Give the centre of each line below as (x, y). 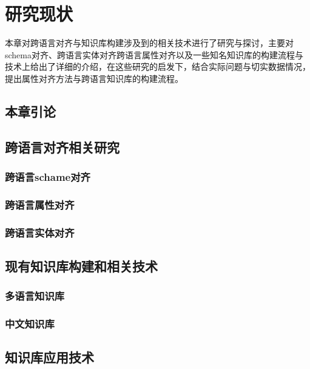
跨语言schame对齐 (48, 176)
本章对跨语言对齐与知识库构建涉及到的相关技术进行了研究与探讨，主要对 (149, 43)
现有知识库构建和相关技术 (81, 266)
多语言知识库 (35, 296)
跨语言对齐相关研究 (62, 147)
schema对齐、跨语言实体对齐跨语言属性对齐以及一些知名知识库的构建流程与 (154, 54)
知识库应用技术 (49, 357)
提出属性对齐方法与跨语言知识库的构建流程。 (94, 78)
